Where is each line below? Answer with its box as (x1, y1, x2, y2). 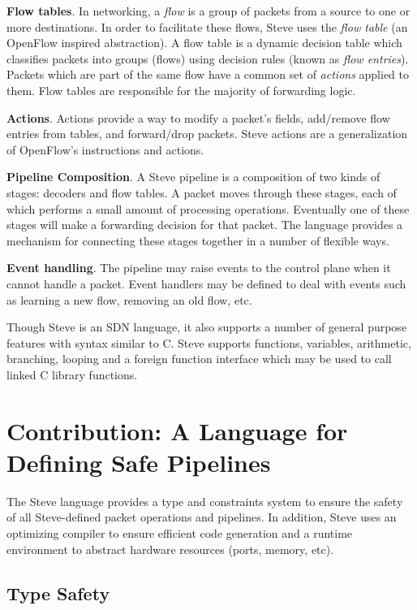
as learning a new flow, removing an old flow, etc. (6, 291, 252, 308)
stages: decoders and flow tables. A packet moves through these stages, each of (6, 184, 397, 201)
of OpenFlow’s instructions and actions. (6, 141, 204, 158)
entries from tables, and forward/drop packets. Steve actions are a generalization (6, 125, 408, 142)
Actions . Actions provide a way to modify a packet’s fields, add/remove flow (6, 109, 390, 126)
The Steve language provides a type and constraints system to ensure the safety (6, 492, 403, 509)
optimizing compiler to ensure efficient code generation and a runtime (6, 524, 353, 541)
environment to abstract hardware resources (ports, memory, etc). (6, 540, 334, 557)
